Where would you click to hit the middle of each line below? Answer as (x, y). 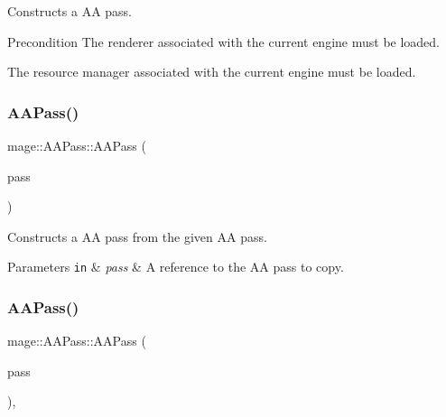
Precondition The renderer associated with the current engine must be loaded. (224, 41)
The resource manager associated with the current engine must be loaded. (212, 72)
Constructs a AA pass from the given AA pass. (137, 236)
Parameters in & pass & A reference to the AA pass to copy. (176, 267)
